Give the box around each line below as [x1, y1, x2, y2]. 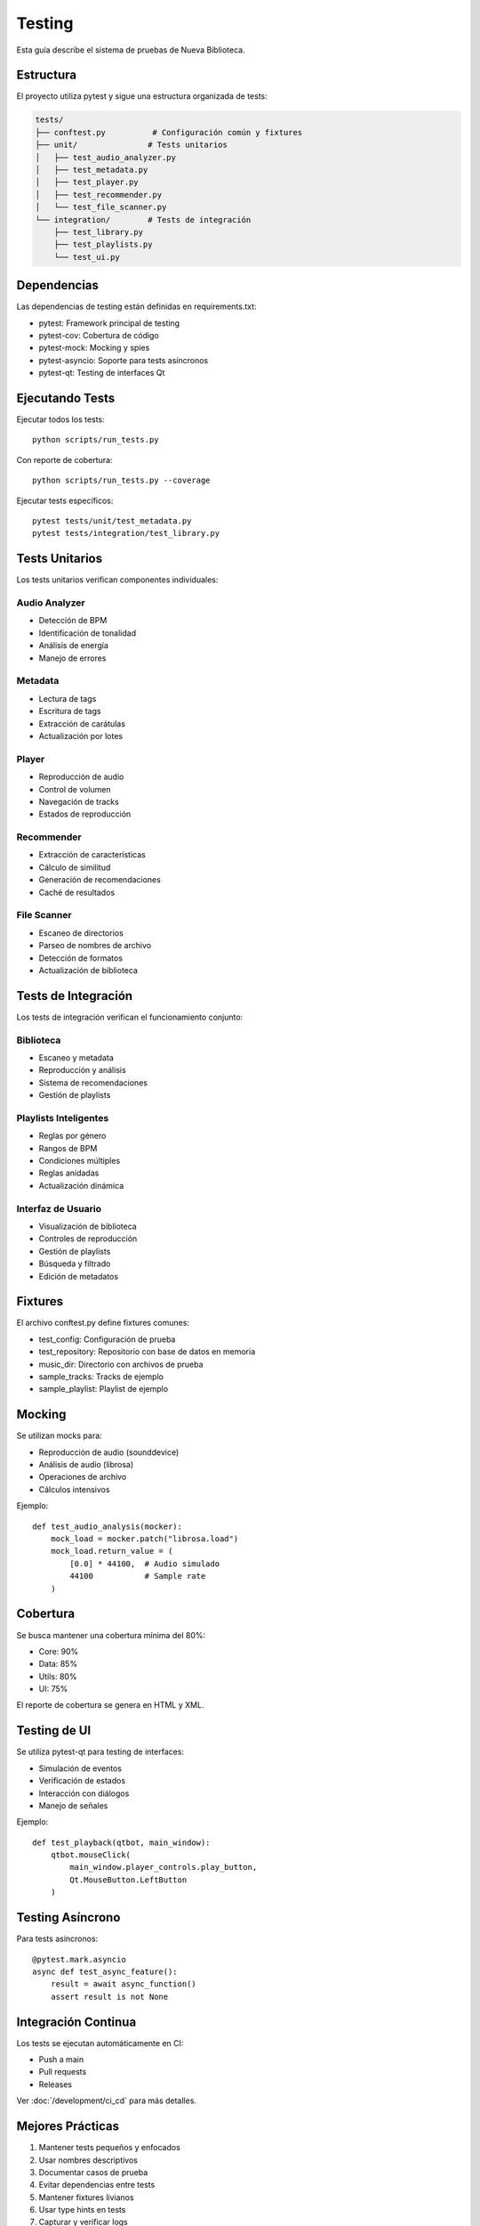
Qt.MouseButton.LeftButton [69, 1874, 188, 1885]
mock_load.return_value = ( [50, 1546, 173, 1556]
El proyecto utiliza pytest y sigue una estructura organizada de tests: [16, 91, 268, 102]
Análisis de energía [38, 640, 108, 651]
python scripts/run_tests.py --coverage [32, 475, 211, 485]
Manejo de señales [38, 1799, 108, 1811]
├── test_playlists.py [53, 240, 153, 249]
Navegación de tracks [38, 796, 119, 807]
